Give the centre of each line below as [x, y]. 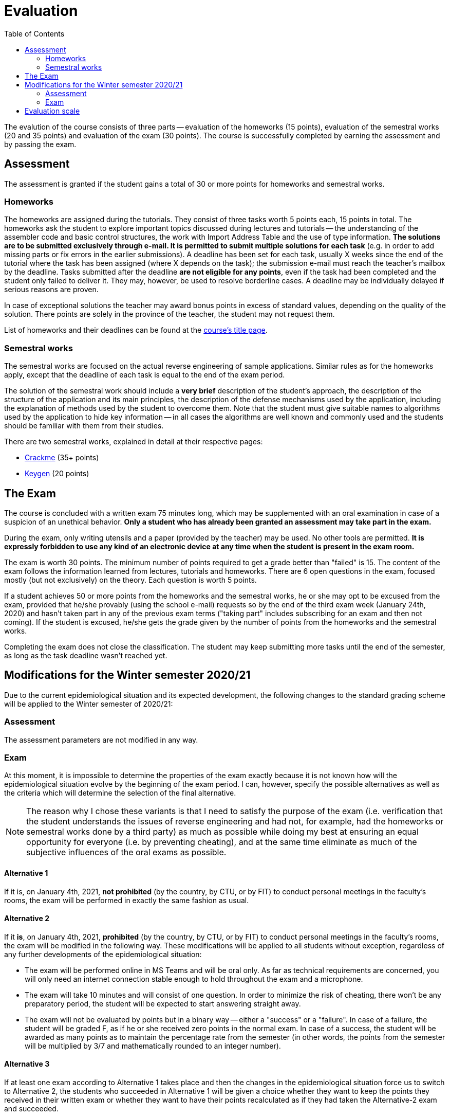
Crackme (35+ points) [62, 458]
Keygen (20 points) [57, 474]
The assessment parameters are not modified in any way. [101, 740]
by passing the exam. [40, 144]
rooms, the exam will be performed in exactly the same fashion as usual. [127, 900]
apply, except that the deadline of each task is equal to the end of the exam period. [145, 375]
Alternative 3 [27, 1064]
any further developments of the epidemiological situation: [103, 954]
